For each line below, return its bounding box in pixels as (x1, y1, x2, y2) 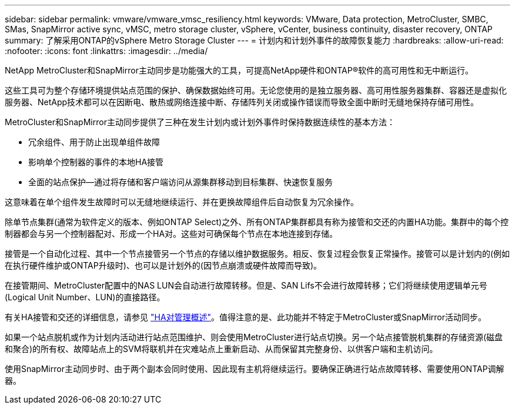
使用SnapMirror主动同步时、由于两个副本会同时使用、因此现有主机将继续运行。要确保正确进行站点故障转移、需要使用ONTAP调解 (5, 364, 504, 374)
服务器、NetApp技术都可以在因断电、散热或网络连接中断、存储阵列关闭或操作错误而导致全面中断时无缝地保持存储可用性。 (5, 97, 479, 107)
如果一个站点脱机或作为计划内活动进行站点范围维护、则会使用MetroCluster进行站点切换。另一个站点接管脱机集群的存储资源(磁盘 (5, 332, 503, 342)
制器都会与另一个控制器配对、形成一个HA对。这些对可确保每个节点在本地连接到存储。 (5, 229, 338, 239)
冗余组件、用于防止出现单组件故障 (28, 137, 160, 147)
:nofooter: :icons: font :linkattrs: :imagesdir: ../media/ (5, 46, 208, 56)
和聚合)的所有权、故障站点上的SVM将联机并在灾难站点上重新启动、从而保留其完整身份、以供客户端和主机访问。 (5, 344, 438, 354)
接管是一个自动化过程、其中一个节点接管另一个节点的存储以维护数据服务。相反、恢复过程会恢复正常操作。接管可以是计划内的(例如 (5, 249, 510, 259)
